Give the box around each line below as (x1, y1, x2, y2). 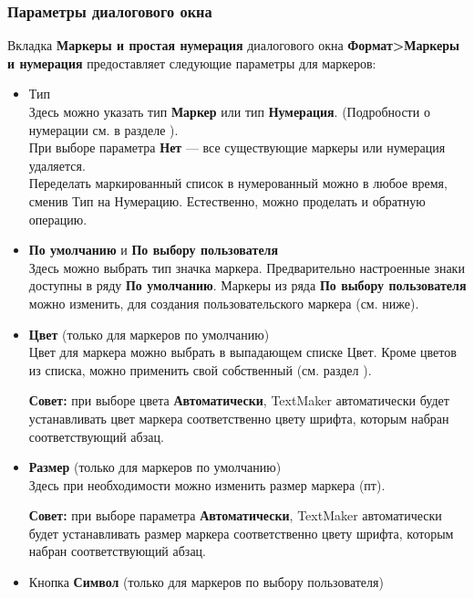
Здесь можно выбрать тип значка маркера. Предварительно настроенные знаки (28, 257, 465, 277)
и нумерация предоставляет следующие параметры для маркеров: (7, 53, 376, 72)
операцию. (28, 209, 88, 228)
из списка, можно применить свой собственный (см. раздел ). (28, 360, 372, 379)
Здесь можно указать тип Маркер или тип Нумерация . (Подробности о (28, 102, 430, 121)
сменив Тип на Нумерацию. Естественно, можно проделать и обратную (28, 191, 426, 210)
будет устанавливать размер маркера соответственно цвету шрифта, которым (28, 523, 454, 542)
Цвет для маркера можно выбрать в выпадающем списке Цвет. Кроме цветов (28, 342, 457, 362)
